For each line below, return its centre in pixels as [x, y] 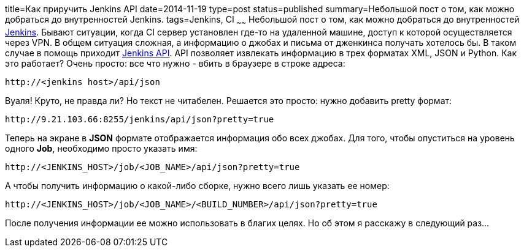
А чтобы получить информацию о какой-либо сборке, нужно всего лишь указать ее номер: [197, 185]
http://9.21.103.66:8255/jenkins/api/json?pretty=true [140, 119]
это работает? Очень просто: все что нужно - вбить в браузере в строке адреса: [175, 63]
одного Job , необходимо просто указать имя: [101, 148]
